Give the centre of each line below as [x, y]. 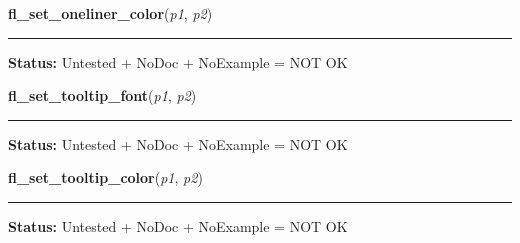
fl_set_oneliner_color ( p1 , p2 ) [110, 13]
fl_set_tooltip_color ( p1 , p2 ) [105, 177]
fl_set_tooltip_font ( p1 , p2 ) [102, 95]
